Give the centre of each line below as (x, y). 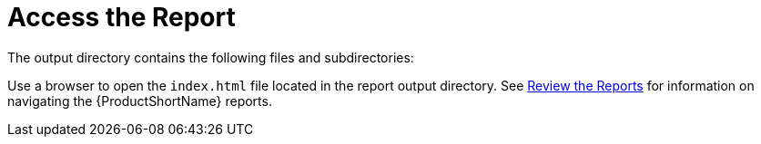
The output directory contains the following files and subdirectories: (211, 57)
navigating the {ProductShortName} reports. (140, 101)
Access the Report (122, 17)
